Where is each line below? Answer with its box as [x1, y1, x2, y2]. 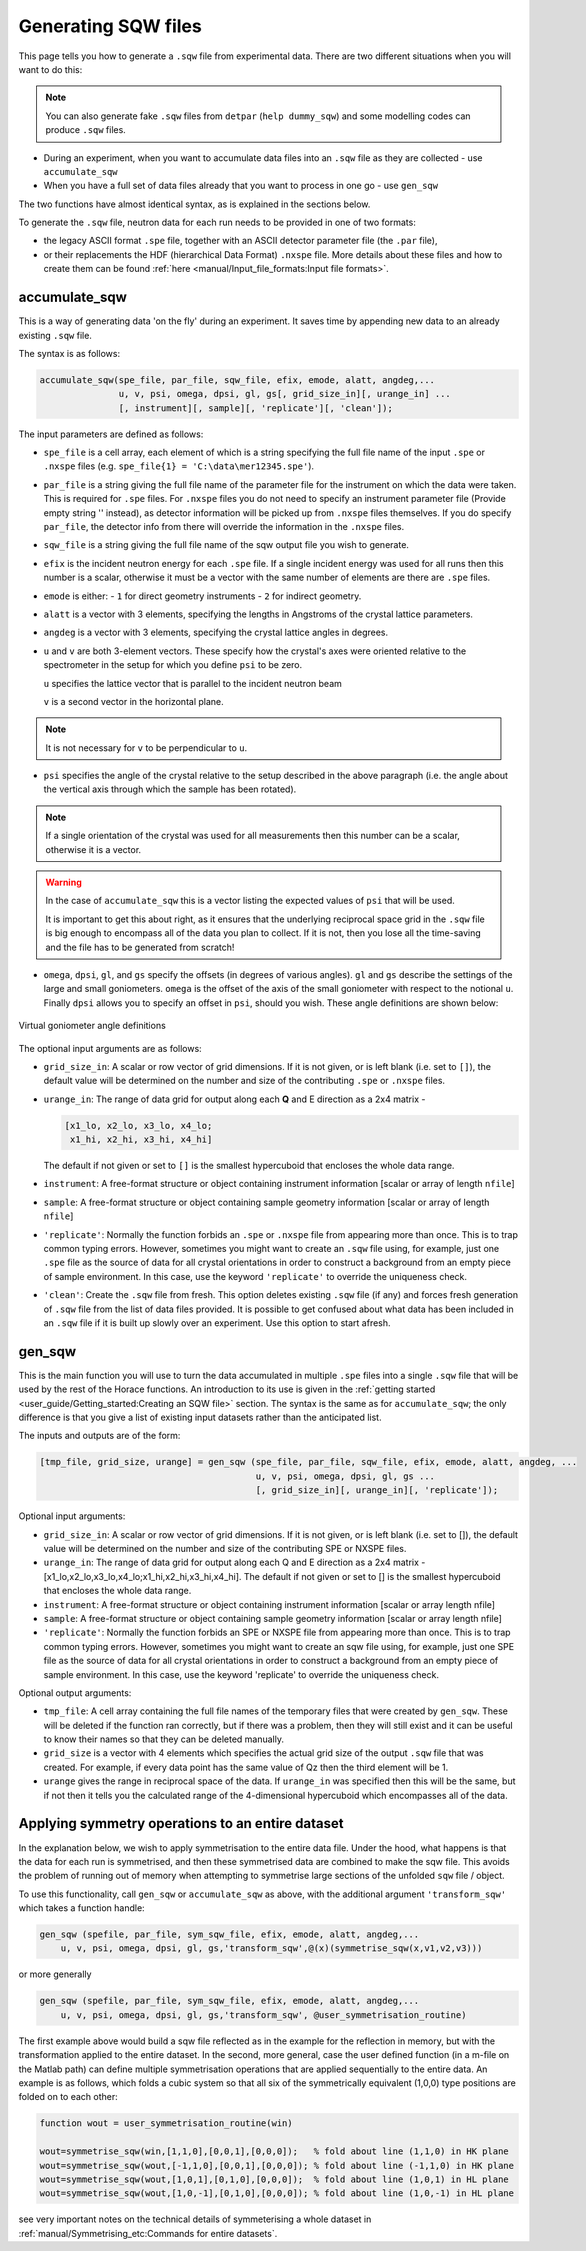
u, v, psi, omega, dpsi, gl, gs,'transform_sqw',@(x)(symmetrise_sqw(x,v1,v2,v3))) [60, 1943, 483, 1954]
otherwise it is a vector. [45, 843, 142, 855]
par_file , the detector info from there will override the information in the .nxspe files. [43, 521, 405, 533]
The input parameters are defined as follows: [18, 428, 204, 440]
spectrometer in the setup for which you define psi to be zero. [43, 659, 303, 671]
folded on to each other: [18, 2091, 119, 2103]
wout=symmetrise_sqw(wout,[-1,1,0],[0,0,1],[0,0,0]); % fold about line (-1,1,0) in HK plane [39, 2160, 515, 2171]
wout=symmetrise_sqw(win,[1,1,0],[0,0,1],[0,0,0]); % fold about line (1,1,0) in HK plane [39, 2146, 509, 2157]
